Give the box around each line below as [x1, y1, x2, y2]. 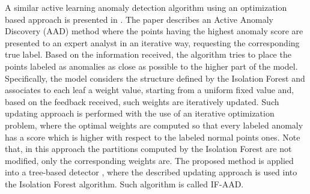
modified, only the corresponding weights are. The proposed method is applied [5, 154, 294, 166]
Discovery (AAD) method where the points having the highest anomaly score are [5, 25, 303, 37]
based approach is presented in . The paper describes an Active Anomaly [5, 13, 273, 25]
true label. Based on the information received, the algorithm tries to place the [5, 48, 291, 61]
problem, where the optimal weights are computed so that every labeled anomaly [5, 118, 303, 131]
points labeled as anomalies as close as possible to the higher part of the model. [5, 59, 298, 72]
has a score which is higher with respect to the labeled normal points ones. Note [5, 130, 300, 143]
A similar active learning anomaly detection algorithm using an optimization [5, 1, 287, 13]
